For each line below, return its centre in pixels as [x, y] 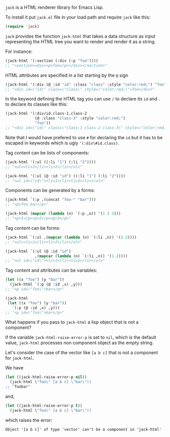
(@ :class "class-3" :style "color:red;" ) [80, 118]
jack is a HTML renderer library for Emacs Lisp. [54, 7]
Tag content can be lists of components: [47, 152]
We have [14, 368]
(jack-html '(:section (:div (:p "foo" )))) [52, 60]
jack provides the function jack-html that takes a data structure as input [80, 36]
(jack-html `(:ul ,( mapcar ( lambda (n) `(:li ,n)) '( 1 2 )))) [71, 237]
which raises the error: [29, 420]
